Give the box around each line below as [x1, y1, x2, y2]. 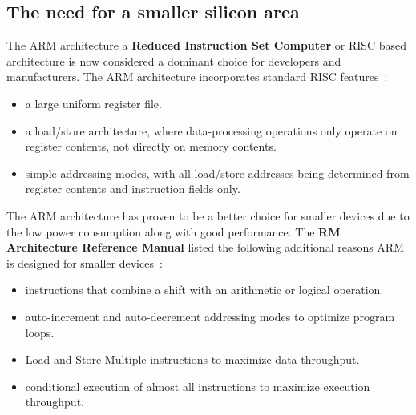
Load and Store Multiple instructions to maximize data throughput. [25, 351, 360, 368]
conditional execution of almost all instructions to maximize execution [25, 377, 370, 394]
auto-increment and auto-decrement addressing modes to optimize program [25, 308, 395, 324]
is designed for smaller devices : [6, 254, 163, 271]
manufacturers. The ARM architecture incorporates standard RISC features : [6, 68, 388, 85]
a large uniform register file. [25, 95, 162, 111]
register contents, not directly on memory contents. [25, 138, 277, 155]
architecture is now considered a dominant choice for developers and [6, 52, 341, 69]
